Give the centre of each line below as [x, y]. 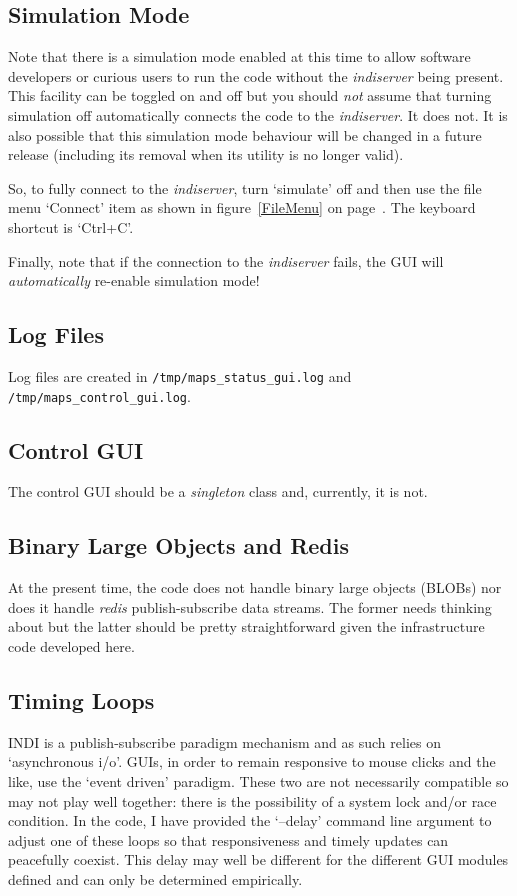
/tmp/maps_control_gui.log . [99, 395]
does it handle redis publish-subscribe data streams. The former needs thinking [250, 606]
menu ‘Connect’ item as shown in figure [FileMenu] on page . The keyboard [242, 207]
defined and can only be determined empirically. [155, 878]
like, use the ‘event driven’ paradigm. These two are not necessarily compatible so [258, 781]
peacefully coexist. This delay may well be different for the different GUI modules [258, 859]
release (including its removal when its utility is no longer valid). [206, 154]
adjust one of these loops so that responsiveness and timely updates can [228, 839]
